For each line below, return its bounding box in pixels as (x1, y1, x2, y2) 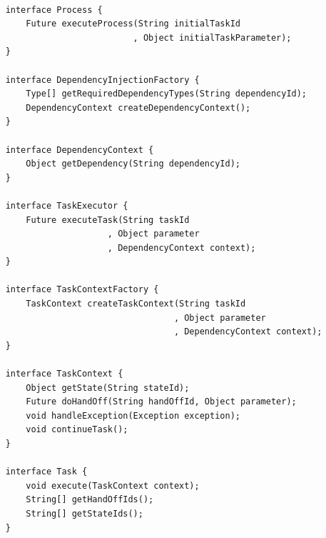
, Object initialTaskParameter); (133, 32, 292, 43)
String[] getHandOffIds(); (26, 494, 154, 505)
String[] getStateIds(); (26, 508, 143, 519)
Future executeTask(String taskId (26, 214, 190, 225)
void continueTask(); (26, 424, 128, 435)
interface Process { (5, 4, 103, 15)
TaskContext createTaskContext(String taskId (26, 299, 246, 309)
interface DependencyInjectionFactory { (5, 74, 200, 85)
